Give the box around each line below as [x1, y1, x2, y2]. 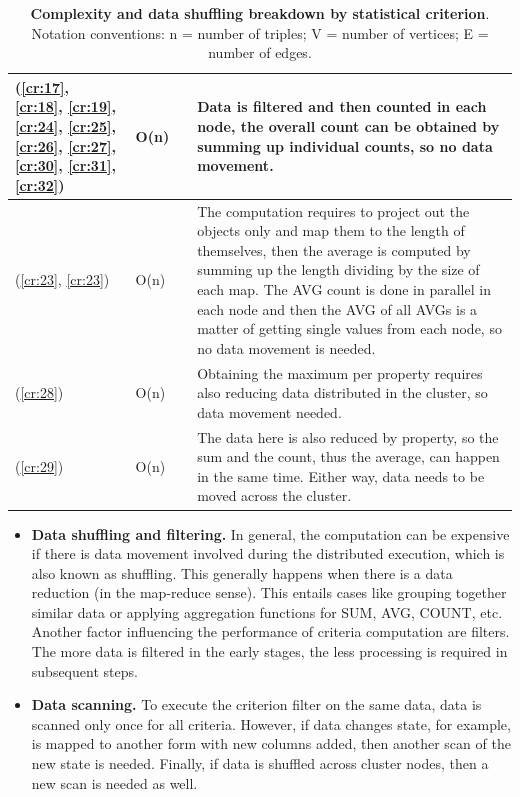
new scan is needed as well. [31, 772, 198, 793]
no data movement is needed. [197, 337, 376, 358]
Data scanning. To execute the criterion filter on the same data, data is [31, 694, 482, 715]
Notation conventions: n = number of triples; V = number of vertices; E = [31, 22, 489, 43]
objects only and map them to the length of [197, 220, 465, 241]
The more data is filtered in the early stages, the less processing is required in [31, 641, 508, 662]
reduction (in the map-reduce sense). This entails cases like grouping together [31, 582, 507, 603]
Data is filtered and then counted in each [197, 96, 487, 117]
